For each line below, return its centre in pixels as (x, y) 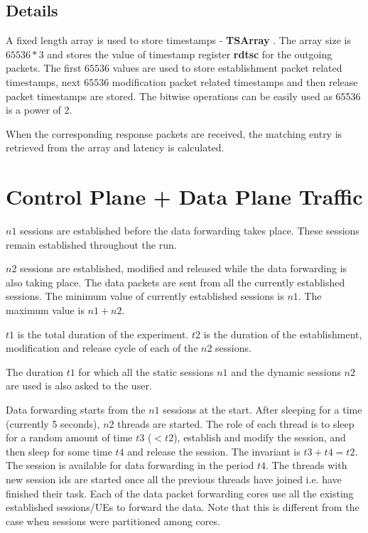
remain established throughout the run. (91, 244)
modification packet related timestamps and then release (235, 81)
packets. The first (44, 68)
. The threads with (307, 465)
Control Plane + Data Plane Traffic (184, 196)
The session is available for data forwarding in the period (130, 465)
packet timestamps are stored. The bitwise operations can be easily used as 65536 (183, 96)
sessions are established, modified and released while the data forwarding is (184, 268)
